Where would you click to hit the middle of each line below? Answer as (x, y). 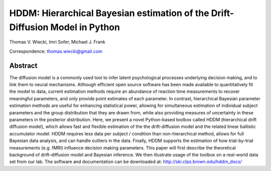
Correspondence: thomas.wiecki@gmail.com (56, 51)
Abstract (23, 65)
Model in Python (85, 27)
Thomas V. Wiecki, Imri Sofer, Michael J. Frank (57, 42)
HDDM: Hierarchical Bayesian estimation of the (109, 13)
